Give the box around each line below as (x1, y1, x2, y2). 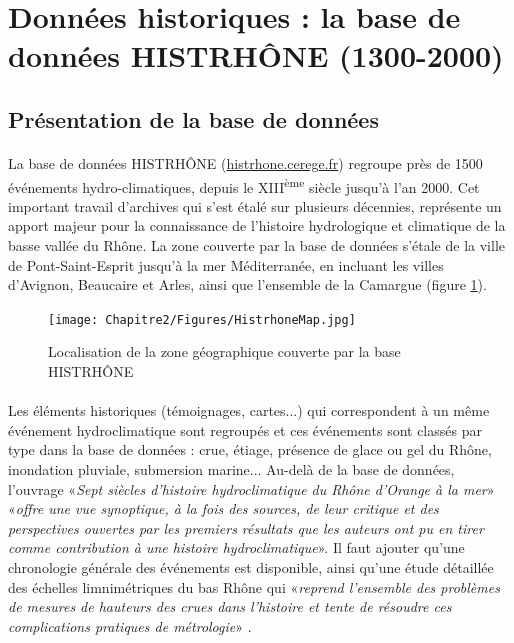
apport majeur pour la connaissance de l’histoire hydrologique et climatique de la (8, 215, 506, 236)
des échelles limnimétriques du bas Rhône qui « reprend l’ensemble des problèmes (8, 576, 500, 597)
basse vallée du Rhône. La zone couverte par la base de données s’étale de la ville (8, 234, 505, 255)
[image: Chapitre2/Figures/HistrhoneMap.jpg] (48, 312, 356, 327)
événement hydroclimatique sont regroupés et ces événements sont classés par (8, 419, 482, 440)
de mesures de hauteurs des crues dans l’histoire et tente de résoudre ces (8, 596, 452, 617)
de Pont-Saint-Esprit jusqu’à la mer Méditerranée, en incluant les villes (8, 254, 444, 275)
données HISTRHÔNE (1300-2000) (8, 35, 504, 76)
